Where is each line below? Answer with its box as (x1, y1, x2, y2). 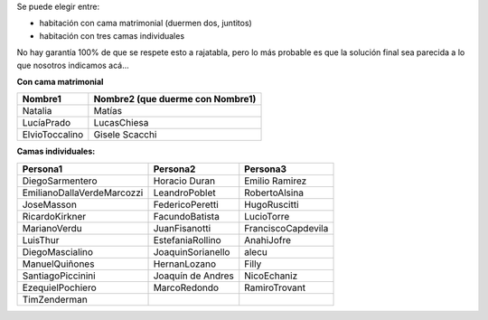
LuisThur (22, 233, 60, 246)
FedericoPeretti (153, 198, 219, 211)
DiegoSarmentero (22, 174, 98, 187)
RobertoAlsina (244, 186, 305, 199)
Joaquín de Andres (153, 269, 235, 282)
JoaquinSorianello (153, 245, 230, 258)
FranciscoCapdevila (244, 221, 329, 234)
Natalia (22, 105, 52, 118)
